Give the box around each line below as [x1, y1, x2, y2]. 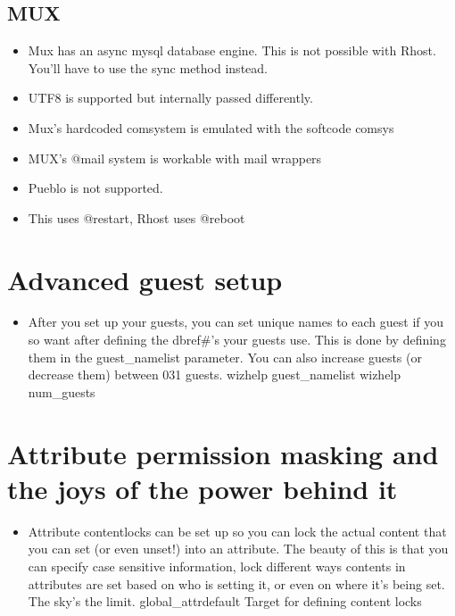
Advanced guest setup [7, 261, 283, 297]
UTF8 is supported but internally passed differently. [28, 88, 313, 107]
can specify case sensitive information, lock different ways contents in [28, 556, 406, 575]
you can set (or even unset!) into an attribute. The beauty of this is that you [28, 539, 449, 558]
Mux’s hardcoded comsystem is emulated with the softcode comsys [28, 118, 394, 137]
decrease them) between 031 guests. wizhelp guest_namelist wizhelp [28, 365, 401, 384]
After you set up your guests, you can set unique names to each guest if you [28, 312, 444, 331]
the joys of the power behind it [7, 470, 398, 506]
